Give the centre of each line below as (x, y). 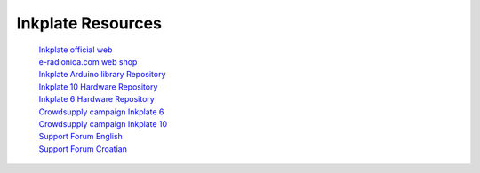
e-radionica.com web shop (88, 61)
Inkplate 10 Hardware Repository (98, 86)
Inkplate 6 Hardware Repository (96, 99)
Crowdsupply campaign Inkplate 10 (103, 123)
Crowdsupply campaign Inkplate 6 (101, 112)
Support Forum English (81, 137)
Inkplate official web (76, 50)
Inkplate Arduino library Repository (102, 75)
